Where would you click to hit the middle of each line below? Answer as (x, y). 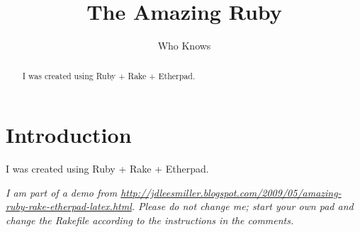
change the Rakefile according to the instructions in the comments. (150, 220)
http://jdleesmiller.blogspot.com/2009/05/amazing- (231, 192)
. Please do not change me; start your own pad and (242, 206)
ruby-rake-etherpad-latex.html (69, 206)
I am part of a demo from (62, 192)
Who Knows (184, 46)
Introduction (69, 135)
